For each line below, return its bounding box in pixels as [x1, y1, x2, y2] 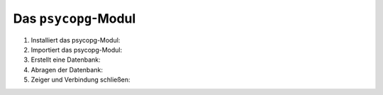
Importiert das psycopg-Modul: [30, 45, 123, 54]
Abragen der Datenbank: [30, 65, 103, 74]
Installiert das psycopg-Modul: [30, 35, 121, 44]
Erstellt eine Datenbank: [30, 55, 101, 64]
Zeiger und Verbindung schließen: [30, 75, 131, 84]
